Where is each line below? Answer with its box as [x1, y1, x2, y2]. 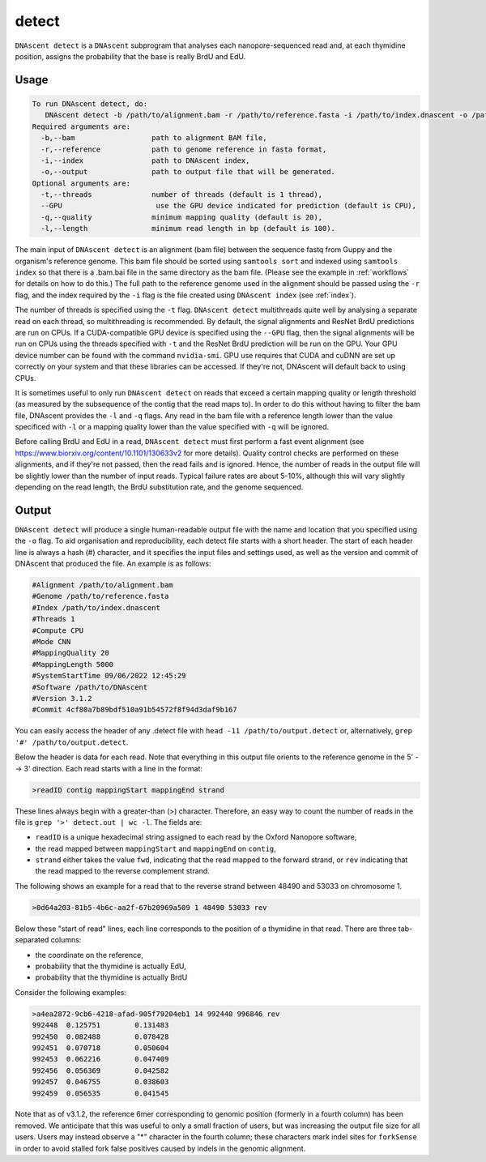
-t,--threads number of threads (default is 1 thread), [40, 190, 323, 199]
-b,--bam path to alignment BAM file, [40, 134, 267, 143]
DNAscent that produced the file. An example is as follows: [15, 559, 211, 569]
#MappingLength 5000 [32, 660, 113, 669]
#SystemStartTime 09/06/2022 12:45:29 [32, 671, 186, 681]
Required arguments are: [32, 122, 131, 131]
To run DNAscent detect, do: [32, 99, 148, 109]
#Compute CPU [32, 626, 84, 635]
